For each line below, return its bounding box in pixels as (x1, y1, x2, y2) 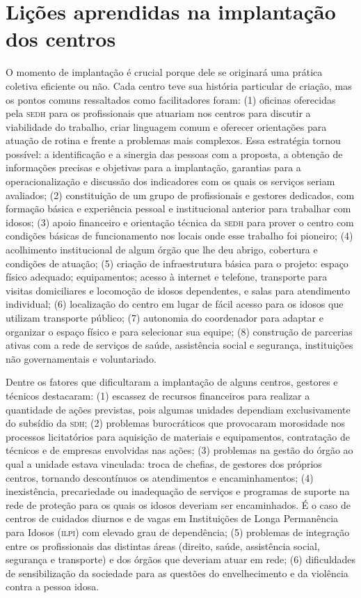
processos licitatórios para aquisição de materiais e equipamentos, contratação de (6, 429, 350, 443)
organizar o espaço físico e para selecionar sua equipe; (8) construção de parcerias (6, 324, 353, 338)
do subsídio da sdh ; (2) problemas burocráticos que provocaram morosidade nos (6, 416, 346, 430)
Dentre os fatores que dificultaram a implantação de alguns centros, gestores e (6, 375, 338, 389)
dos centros (6, 24, 116, 53)
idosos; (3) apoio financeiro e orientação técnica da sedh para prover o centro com (6, 214, 354, 229)
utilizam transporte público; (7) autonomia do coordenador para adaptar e (6, 310, 323, 324)
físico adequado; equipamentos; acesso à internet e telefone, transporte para (6, 269, 328, 284)
